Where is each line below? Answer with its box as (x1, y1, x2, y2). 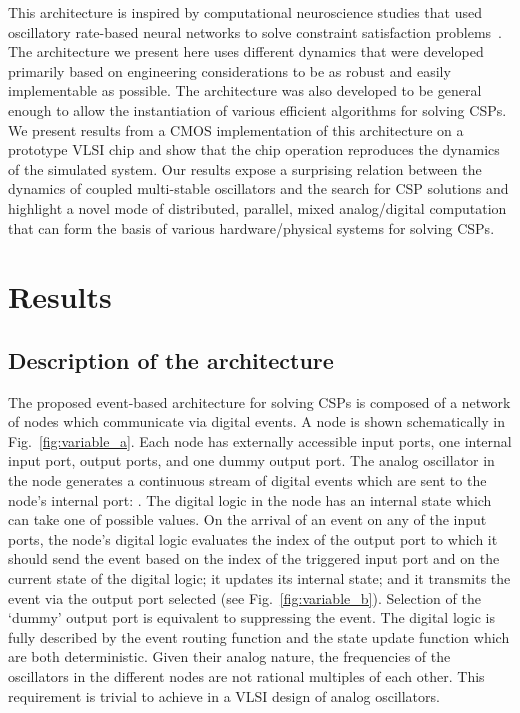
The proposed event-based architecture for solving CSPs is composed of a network (8, 391, 511, 412)
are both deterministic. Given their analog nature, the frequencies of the (8, 646, 451, 667)
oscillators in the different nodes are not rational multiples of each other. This (8, 666, 485, 687)
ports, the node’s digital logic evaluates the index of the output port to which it (8, 528, 498, 549)
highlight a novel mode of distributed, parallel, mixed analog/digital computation (8, 197, 507, 218)
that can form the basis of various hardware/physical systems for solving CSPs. (8, 217, 495, 238)
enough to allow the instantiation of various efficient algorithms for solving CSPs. (8, 99, 507, 120)
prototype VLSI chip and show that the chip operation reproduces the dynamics (8, 139, 500, 160)
